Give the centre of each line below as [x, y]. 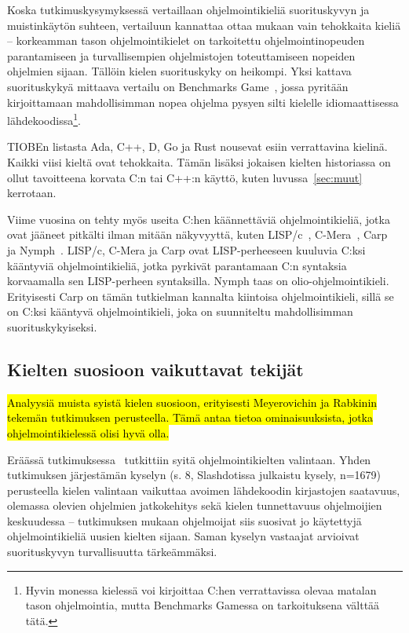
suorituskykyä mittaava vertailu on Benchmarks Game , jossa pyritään [178, 86]
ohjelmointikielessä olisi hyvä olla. [88, 432]
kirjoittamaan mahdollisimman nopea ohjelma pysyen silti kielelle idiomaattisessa [203, 102]
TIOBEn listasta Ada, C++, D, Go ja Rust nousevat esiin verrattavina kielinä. [197, 146]
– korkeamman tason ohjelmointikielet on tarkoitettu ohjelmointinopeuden [186, 40]
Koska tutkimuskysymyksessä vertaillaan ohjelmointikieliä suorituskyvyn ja [188, 9]
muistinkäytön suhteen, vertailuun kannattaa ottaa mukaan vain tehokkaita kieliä [204, 25]
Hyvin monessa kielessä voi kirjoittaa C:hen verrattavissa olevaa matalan [201, 589]
